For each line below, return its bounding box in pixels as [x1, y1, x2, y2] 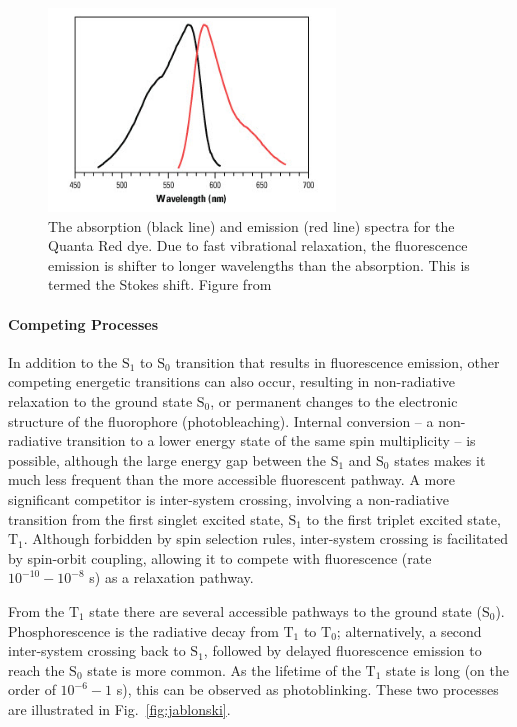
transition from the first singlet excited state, [8, 508, 284, 529]
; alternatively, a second [336, 620, 482, 641]
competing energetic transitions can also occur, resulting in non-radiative [8, 371, 455, 392]
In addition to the [8, 351, 118, 372]
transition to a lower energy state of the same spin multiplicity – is [66, 430, 476, 451]
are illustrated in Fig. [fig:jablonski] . [8, 698, 231, 719]
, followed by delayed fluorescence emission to [203, 640, 482, 661]
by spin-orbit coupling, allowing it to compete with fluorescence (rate [8, 547, 432, 568]
